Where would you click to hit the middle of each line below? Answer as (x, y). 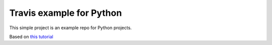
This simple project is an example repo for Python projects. (71, 28)
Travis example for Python (65, 13)
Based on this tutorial (31, 37)
